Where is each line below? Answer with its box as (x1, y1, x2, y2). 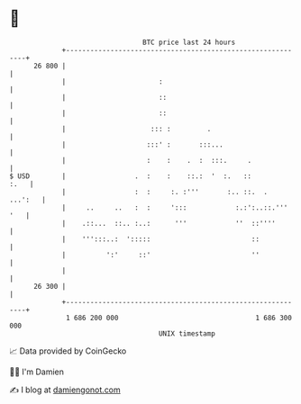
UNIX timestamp (158, 328, 216, 338)
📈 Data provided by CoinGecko (9, 346, 127, 356)
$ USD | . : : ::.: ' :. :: (9, 171, 252, 181)
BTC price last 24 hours (142, 38, 236, 47)
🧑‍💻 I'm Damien (9, 366, 65, 377)
